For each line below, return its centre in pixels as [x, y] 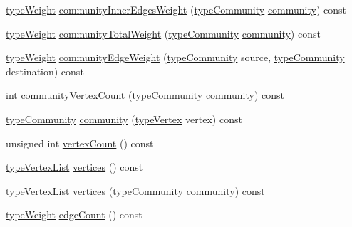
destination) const [45, 71]
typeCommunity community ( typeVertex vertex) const [124, 118]
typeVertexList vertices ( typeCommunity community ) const [135, 190]
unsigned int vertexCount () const [80, 143]
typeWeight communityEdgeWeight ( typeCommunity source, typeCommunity [175, 57]
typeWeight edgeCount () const [74, 215]
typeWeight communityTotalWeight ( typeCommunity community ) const [163, 33]
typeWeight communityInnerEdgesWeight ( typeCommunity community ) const [176, 9]
